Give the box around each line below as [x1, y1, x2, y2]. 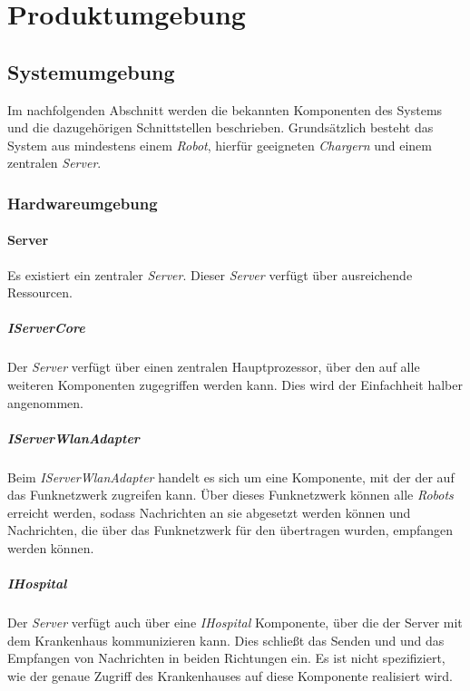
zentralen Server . [7, 153, 102, 172]
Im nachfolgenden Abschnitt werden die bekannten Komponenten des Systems [7, 100, 443, 119]
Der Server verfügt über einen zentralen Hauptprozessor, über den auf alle [7, 357, 420, 376]
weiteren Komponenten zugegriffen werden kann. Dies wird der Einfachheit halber [7, 375, 463, 394]
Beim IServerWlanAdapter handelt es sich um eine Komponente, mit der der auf [7, 467, 455, 486]
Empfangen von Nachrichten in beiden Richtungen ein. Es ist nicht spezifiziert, [7, 648, 446, 667]
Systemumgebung [7, 57, 175, 85]
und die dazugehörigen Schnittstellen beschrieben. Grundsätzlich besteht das [7, 118, 434, 137]
